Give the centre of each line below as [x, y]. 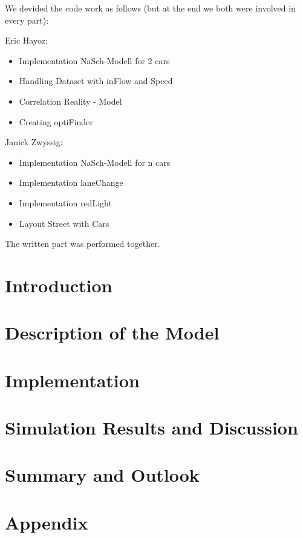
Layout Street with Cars [64, 223]
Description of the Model [112, 333]
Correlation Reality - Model [70, 101]
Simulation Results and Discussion [151, 428]
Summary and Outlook [102, 475]
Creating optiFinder [56, 121]
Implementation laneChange [71, 182]
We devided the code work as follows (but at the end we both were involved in [150, 8]
